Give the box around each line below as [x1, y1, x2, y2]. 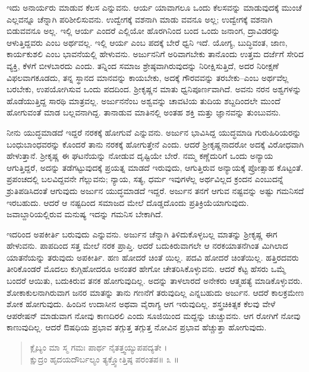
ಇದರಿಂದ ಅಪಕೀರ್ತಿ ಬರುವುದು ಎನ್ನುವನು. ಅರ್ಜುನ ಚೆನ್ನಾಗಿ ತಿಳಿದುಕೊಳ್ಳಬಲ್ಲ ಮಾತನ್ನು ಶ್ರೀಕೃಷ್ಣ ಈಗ [7, 227, 278, 240]
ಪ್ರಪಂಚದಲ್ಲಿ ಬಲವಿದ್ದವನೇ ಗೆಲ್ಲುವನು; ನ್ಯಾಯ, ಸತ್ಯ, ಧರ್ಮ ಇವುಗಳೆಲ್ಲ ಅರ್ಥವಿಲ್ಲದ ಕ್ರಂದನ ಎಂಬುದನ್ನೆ [7, 173, 283, 185]
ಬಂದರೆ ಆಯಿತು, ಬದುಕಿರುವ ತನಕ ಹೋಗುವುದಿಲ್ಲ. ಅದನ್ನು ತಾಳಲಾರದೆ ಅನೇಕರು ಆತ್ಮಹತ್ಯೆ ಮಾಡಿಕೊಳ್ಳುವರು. [7, 274, 303, 287]
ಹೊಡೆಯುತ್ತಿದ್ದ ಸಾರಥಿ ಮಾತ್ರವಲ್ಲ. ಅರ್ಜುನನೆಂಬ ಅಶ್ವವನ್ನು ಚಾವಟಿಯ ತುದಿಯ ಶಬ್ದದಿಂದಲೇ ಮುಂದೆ [7, 94, 280, 107]
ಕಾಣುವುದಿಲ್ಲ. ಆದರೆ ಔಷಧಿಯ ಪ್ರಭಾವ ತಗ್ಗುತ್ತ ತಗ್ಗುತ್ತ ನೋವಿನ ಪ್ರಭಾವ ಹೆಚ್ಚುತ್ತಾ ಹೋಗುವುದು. [7, 321, 267, 333]
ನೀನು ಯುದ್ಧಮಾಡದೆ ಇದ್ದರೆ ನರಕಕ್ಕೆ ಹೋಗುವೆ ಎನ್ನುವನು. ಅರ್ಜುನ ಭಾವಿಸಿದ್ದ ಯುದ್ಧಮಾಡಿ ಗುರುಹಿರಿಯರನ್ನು [7, 126, 301, 138]
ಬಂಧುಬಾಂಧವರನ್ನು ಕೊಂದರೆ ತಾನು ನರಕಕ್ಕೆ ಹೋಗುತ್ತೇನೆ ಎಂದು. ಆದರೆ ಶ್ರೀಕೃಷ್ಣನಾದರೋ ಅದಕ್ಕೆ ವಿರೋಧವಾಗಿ [7, 137, 304, 150]
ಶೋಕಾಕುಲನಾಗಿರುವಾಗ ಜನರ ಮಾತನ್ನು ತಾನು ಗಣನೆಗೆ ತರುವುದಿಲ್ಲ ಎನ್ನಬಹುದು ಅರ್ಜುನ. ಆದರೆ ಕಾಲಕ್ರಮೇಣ [7, 286, 304, 298]
